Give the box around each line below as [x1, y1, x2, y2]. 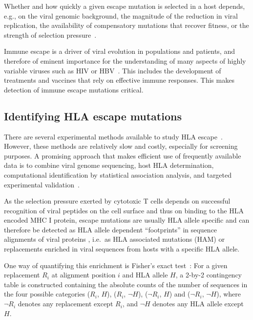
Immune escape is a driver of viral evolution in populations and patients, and [4, 46, 235, 56]
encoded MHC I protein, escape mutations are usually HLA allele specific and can [4, 215, 250, 225]
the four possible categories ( [4, 289, 90, 299]
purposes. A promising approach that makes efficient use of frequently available [4, 150, 241, 160]
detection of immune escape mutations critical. [4, 84, 144, 94]
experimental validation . [4, 179, 80, 189]
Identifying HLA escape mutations [4, 108, 182, 123]
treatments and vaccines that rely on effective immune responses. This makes [4, 75, 234, 85]
